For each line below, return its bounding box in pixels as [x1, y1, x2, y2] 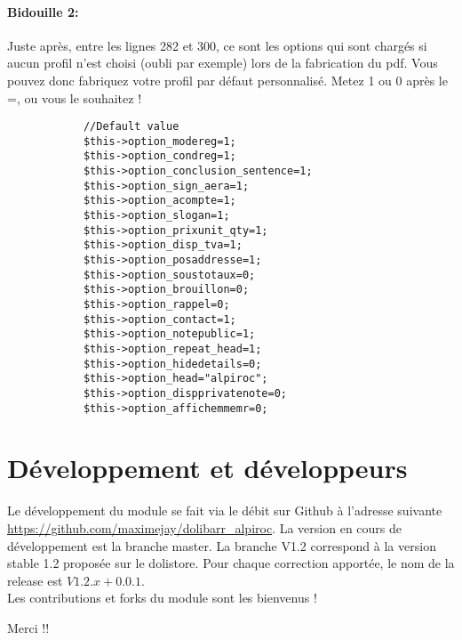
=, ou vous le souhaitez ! [7, 88, 142, 107]
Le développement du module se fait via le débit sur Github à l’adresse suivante [7, 501, 442, 520]
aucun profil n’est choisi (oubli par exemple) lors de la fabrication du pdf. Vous [7, 53, 438, 72]
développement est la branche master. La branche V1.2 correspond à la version [7, 536, 436, 555]
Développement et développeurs [7, 450, 408, 486]
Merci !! [7, 618, 50, 636]
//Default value [83, 120, 179, 134]
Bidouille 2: [7, 2, 79, 20]
